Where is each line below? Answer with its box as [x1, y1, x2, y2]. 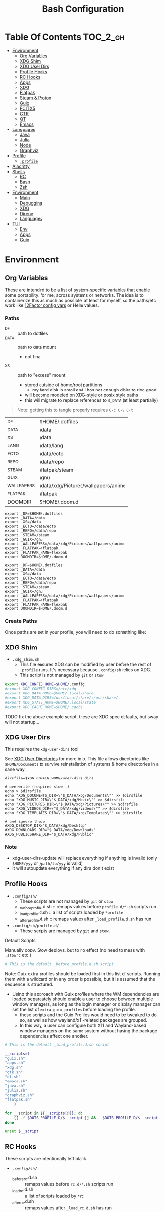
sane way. [5, 766, 26, 772]
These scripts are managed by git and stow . [19, 928, 110, 934]
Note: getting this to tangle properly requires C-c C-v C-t [17, 407, 133, 413]
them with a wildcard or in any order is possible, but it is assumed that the [5, 976, 156, 982]
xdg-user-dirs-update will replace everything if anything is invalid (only [12, 855, 157, 861]
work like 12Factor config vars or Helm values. [5, 303, 99, 308]
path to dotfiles [17, 330, 48, 337]
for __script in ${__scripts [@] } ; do [5, 1111, 83, 1116]
